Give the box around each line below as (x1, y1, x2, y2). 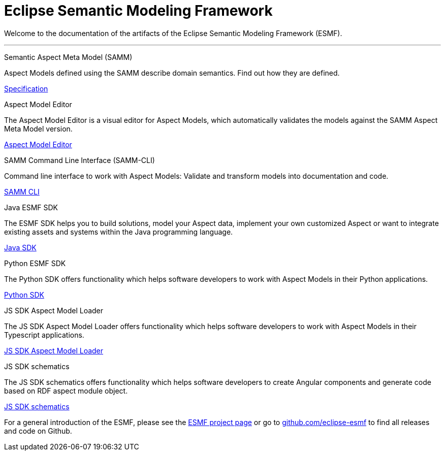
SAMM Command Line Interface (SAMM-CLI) (4, 155, 155, 165)
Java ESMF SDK (4, 203, 58, 212)
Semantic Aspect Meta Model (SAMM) (4, 52, 133, 61)
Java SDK (4, 243, 37, 252)
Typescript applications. (4, 330, 84, 339)
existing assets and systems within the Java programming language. (4, 227, 233, 236)
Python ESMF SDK (4, 258, 66, 268)
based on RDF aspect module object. (4, 386, 128, 395)
